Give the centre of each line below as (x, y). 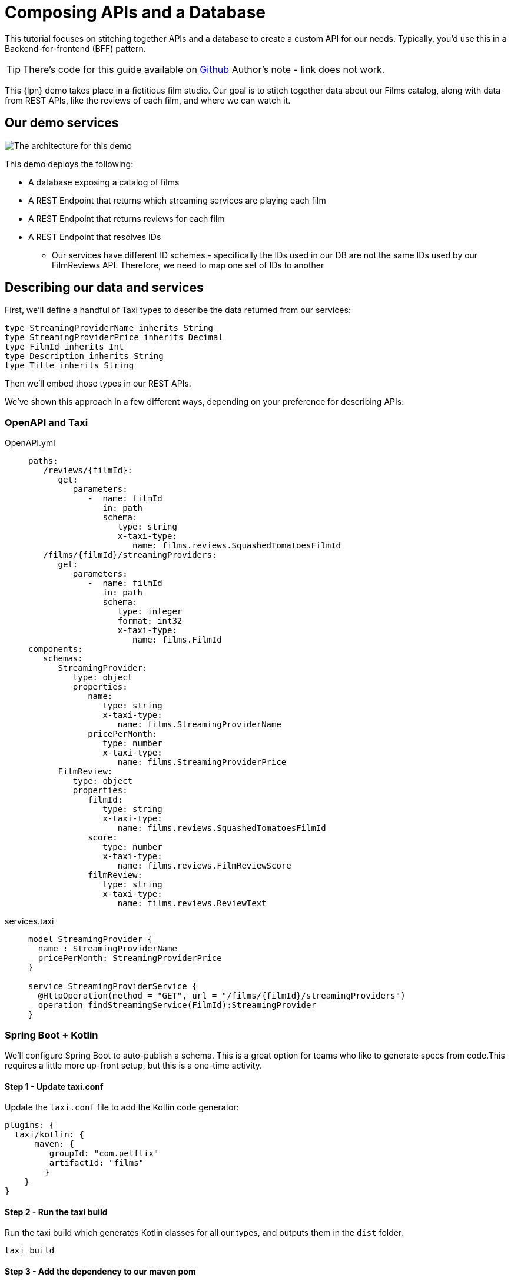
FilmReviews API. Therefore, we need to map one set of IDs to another (188, 265)
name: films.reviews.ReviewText (192, 904)
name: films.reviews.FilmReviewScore (204, 866)
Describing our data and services (104, 288)
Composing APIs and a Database (135, 12)
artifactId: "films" (97, 1163)
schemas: (63, 659)
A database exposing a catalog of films (104, 182)
